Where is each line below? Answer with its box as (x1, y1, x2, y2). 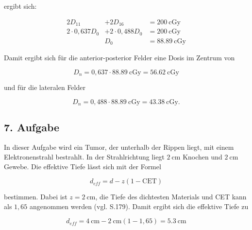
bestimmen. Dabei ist (4, 192, 67, 202)
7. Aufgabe (4, 119, 60, 134)
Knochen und (183, 151, 222, 161)
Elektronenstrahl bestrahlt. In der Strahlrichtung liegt (4, 151, 165, 161)
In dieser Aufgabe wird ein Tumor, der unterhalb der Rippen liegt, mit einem (4, 142, 234, 152)
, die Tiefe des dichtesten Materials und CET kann (95, 192, 247, 202)
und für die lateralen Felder (4, 82, 85, 92)
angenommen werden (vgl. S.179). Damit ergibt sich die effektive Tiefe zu (29, 201, 249, 211)
